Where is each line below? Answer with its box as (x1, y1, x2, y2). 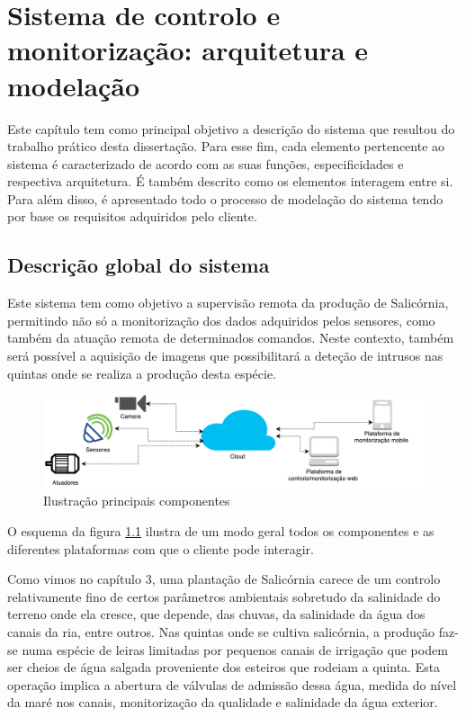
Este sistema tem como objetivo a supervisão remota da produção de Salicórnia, (7, 293, 449, 312)
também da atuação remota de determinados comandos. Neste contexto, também (7, 328, 454, 347)
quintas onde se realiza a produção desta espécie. (7, 363, 277, 382)
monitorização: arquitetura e (7, 31, 369, 68)
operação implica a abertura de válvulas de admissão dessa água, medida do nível (7, 675, 457, 694)
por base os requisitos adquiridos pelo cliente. (7, 207, 257, 226)
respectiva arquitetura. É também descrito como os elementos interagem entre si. (7, 172, 453, 191)
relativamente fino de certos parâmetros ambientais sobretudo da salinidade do (7, 587, 441, 605)
